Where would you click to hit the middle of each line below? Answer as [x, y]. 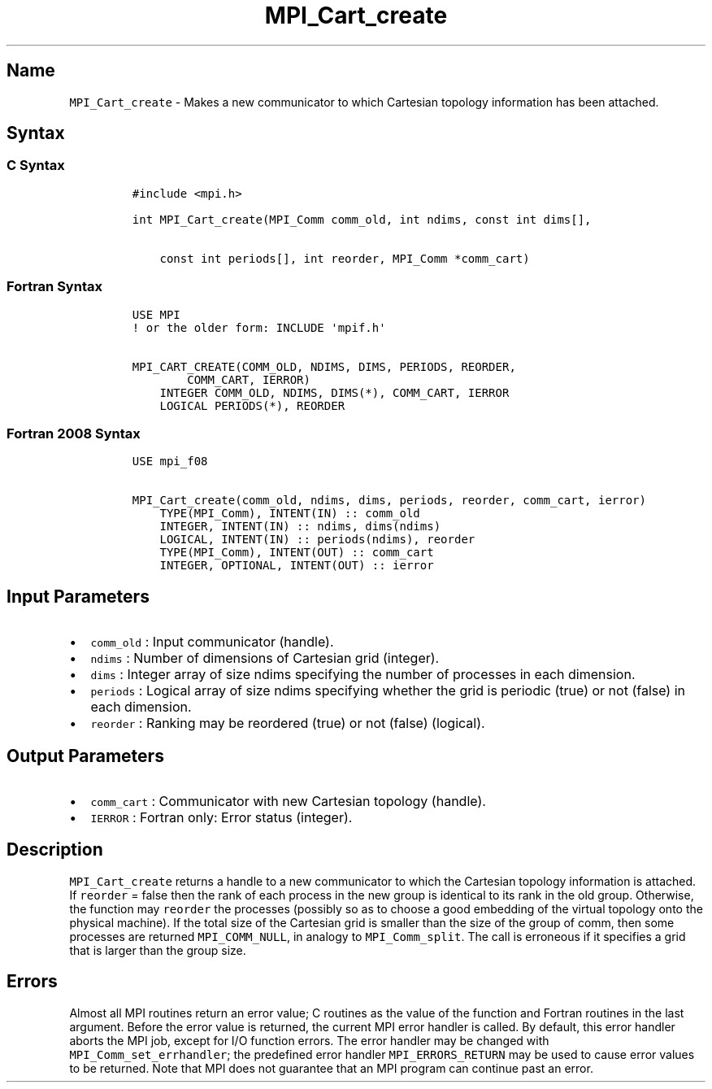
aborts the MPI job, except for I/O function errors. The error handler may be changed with [309, 1040]
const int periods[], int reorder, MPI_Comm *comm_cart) [345, 258]
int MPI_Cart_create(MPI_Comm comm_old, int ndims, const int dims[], [362, 219]
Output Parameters [85, 756]
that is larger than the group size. [158, 950]
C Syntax [36, 166]
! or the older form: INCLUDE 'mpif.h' [259, 327]
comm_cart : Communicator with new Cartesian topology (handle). [288, 801]
